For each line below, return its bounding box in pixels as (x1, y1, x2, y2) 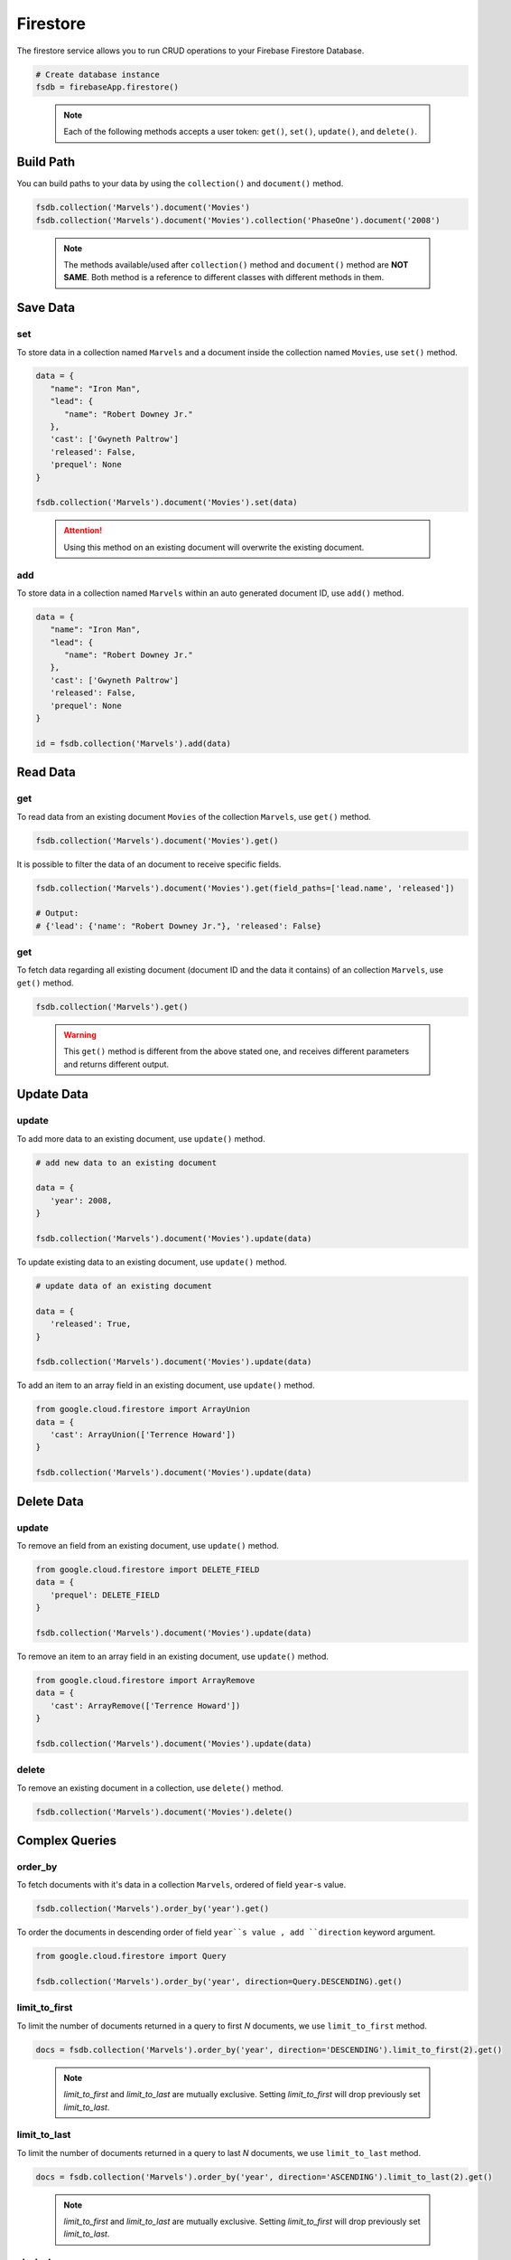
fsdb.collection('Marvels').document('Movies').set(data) (35, 497, 298, 508)
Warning (63, 1029, 97, 1040)
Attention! (63, 525, 103, 536)
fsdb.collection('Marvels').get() (35, 1002, 189, 1012)
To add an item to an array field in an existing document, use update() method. (16, 1380, 315, 1391)
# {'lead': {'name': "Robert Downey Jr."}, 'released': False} (35, 920, 322, 931)
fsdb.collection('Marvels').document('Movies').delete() (35, 1806, 293, 1817)
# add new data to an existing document (35, 1157, 217, 1168)
